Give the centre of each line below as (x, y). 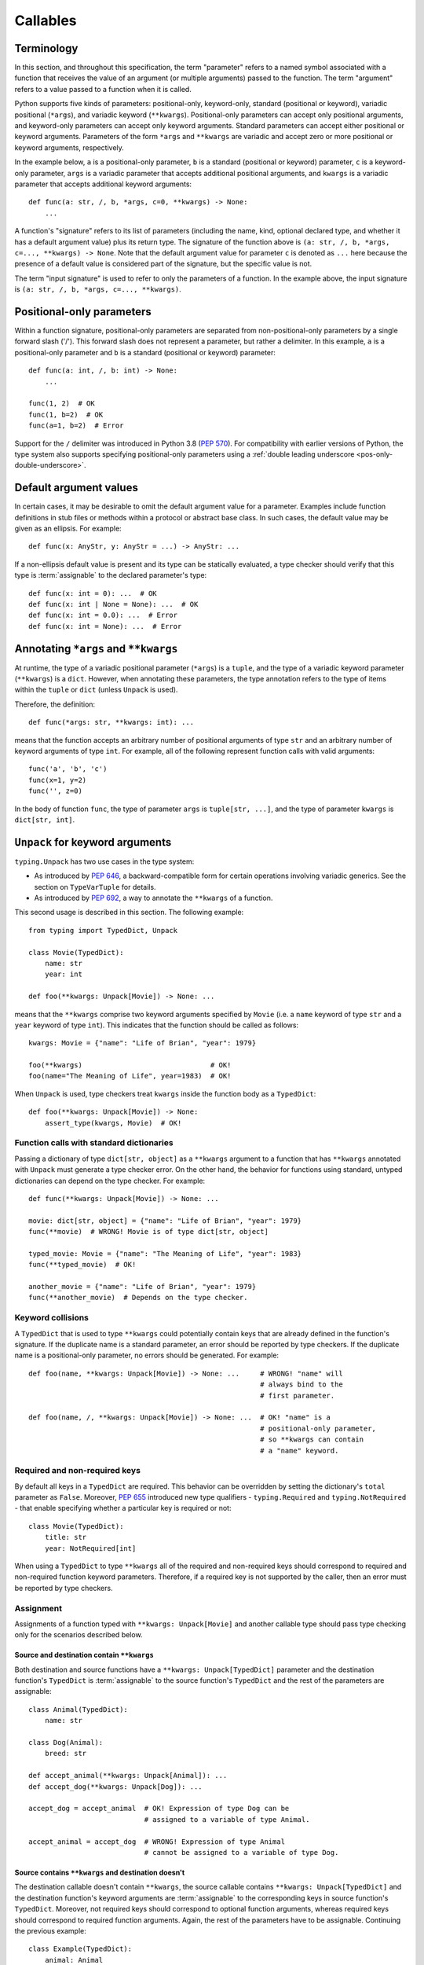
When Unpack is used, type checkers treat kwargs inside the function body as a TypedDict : (165, 1093)
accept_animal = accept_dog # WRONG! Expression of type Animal (157, 1842)
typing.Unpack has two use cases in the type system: (104, 861)
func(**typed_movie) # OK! (82, 1265)
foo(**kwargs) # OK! (130, 1065)
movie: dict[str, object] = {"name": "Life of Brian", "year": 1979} (165, 1221)
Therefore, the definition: (55, 704)
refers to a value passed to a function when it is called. (103, 89)
